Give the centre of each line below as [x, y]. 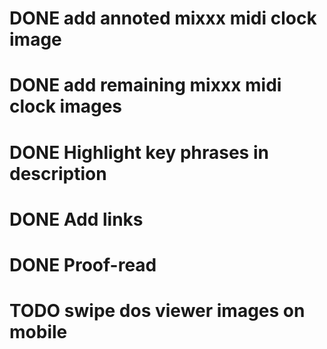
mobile [38, 332]
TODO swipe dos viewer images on [157, 311]
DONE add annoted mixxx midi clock [163, 18]
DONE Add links [76, 219]
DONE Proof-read [83, 264]
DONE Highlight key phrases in [139, 152]
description [58, 173]
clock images [66, 106]
